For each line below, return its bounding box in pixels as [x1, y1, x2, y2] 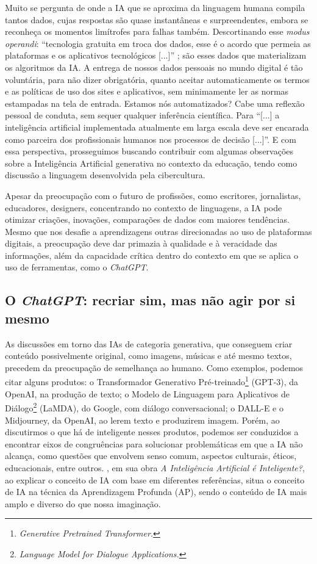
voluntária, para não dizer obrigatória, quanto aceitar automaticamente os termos [5, 73, 310, 85]
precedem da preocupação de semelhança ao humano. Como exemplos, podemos [5, 361, 304, 374]
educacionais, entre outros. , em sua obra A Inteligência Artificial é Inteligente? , [5, 461, 305, 474]
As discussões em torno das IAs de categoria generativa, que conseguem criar [5, 337, 293, 350]
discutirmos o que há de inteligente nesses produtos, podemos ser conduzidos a [5, 425, 299, 438]
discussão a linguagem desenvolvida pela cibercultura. [5, 168, 205, 181]
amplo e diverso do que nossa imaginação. [5, 497, 161, 510]
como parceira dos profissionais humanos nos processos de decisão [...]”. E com [5, 132, 296, 145]
